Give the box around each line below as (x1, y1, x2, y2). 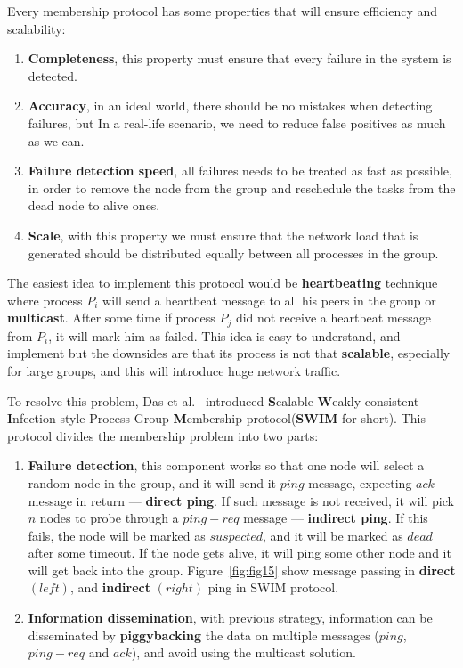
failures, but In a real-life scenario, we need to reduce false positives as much (28, 113, 446, 132)
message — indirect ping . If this (243, 509, 428, 527)
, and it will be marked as (263, 525, 403, 544)
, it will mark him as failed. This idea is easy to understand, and (48, 326, 401, 345)
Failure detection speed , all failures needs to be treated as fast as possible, (28, 161, 452, 180)
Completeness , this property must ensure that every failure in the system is (28, 49, 451, 68)
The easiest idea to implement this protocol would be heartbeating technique (7, 273, 438, 292)
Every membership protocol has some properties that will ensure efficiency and (7, 2, 438, 20)
